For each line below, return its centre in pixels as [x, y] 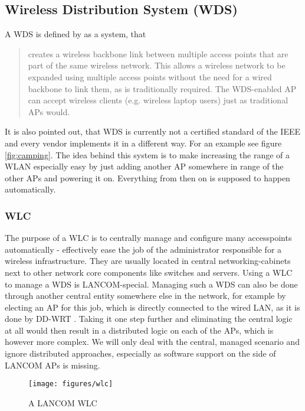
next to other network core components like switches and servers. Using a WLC [149, 272]
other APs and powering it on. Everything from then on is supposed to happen [147, 177]
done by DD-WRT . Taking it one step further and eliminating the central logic [149, 319]
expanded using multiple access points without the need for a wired [150, 76]
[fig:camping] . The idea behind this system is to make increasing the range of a [147, 154]
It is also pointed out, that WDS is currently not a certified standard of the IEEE [153, 131]
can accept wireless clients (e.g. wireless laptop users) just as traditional [158, 100]
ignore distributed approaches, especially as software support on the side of [140, 353]
